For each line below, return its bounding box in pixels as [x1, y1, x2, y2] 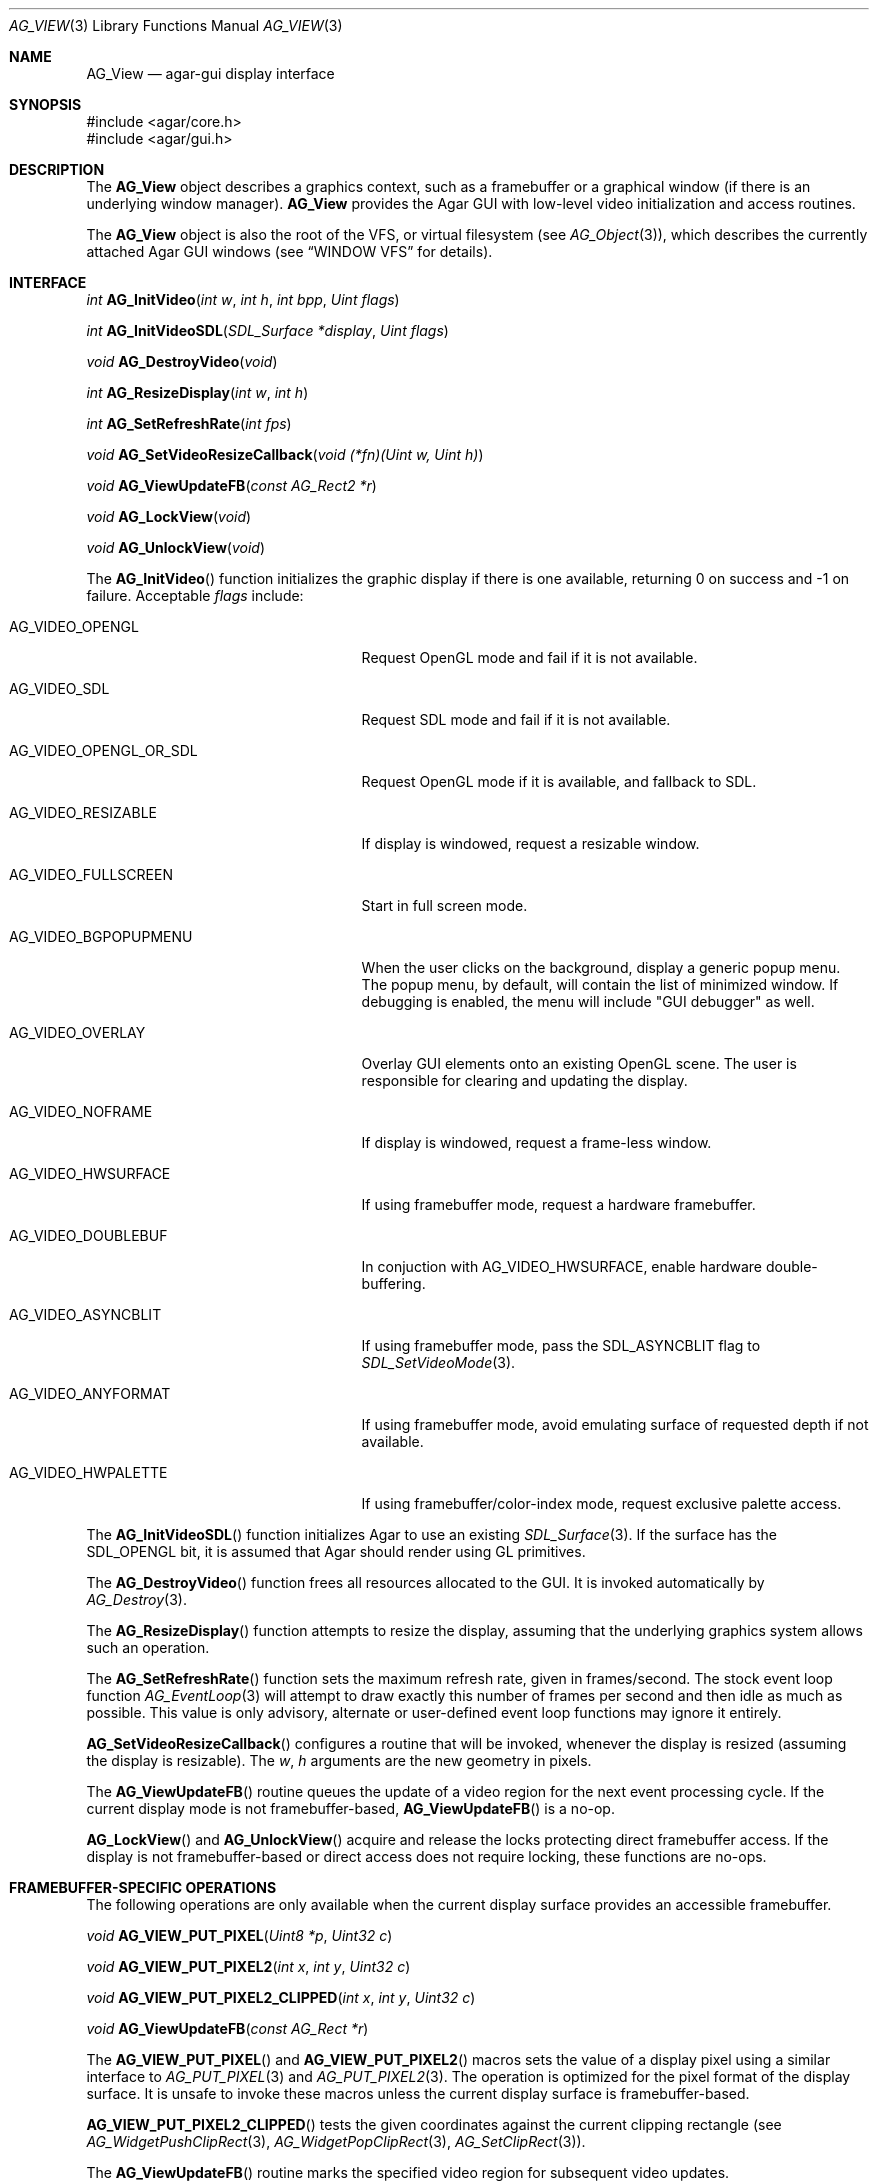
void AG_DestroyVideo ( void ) [86, 353, 278, 370]
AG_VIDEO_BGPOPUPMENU [9, 928, 193, 945]
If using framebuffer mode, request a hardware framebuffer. [361, 1196, 756, 1213]
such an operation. [86, 1639, 210, 1656]
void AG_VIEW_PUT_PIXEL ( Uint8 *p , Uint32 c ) [86, 1927, 393, 1944]
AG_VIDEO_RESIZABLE [9, 804, 157, 821]
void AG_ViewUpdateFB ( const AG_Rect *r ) [86, 2020, 369, 2037]
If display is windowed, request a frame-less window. [361, 1134, 712, 1151]
